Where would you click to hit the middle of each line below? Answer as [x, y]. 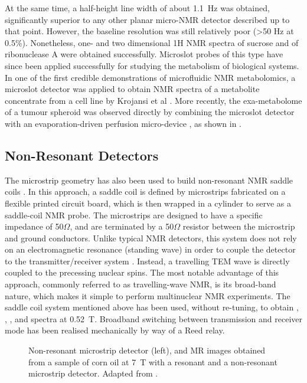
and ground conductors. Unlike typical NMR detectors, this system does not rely [151, 238]
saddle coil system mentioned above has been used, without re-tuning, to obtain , [152, 307]
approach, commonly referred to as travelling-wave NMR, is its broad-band [141, 284]
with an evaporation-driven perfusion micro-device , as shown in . [123, 123]
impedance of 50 [34, 226]
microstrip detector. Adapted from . [93, 373]
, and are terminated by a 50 [122, 226]
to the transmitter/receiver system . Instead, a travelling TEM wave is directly [147, 261]
